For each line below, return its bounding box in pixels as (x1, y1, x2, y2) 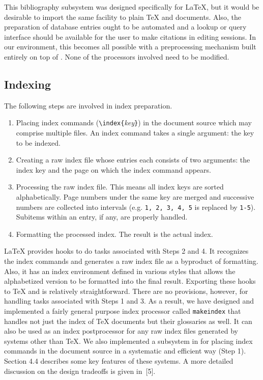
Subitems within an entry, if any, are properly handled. (16, 211, 188, 222)
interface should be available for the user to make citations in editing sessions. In (4, 31, 256, 42)
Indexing (4, 76, 51, 92)
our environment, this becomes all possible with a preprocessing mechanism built (4, 41, 256, 52)
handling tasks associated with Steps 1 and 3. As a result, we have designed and (4, 295, 254, 306)
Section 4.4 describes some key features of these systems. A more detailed (4, 356, 233, 366)
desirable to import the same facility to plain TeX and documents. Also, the (4, 11, 241, 22)
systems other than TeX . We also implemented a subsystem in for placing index (4, 335, 253, 346)
